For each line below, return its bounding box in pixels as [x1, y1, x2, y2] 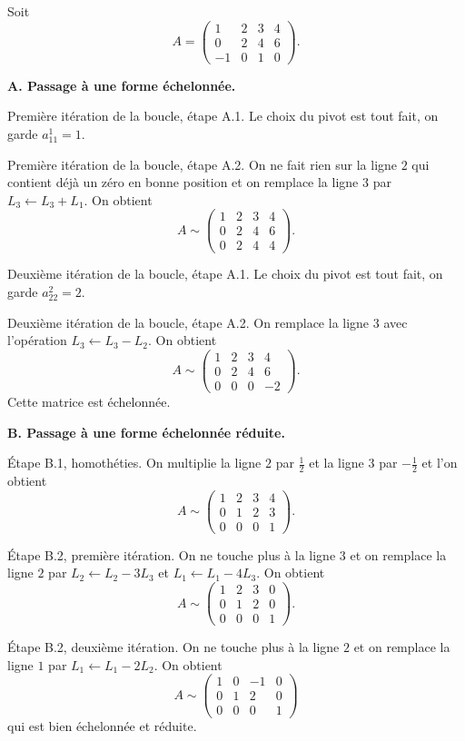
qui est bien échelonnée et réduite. [7, 716, 197, 736]
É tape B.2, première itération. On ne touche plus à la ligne [7, 545, 336, 564]
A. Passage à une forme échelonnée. [7, 75, 236, 94]
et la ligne [309, 453, 364, 472]
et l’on [421, 453, 458, 472]
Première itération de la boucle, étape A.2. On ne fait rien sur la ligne [7, 154, 398, 173]
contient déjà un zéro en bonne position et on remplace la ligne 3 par [7, 173, 391, 192]
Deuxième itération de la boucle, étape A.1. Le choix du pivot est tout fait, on [7, 264, 443, 283]
